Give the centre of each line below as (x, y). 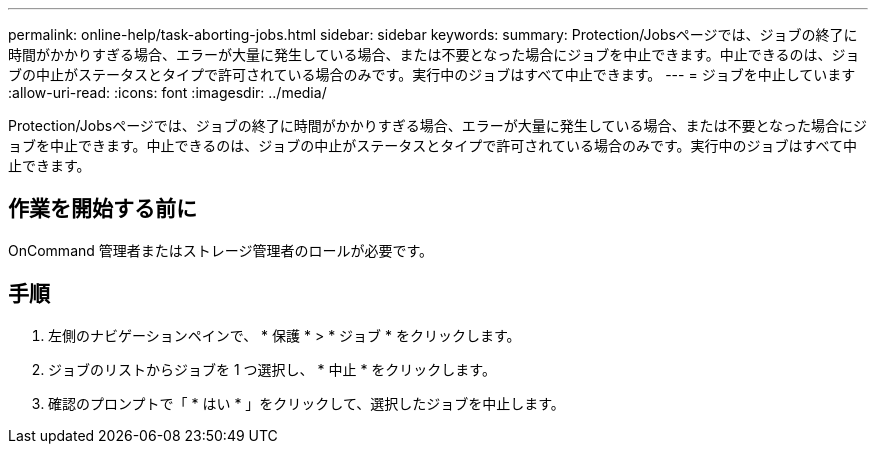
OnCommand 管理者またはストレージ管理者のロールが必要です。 (221, 250)
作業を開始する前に (102, 209)
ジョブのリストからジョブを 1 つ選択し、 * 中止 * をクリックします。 (272, 369)
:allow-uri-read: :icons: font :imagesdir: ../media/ (167, 92)
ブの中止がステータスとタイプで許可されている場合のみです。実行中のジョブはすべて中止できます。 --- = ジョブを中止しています (432, 74)
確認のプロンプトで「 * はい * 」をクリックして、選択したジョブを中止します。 (306, 403)
